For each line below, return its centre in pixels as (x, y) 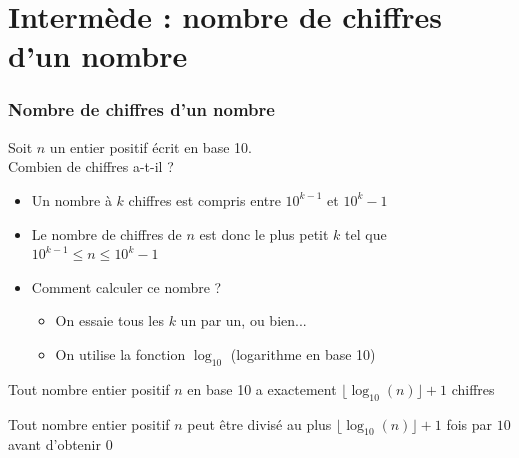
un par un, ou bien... (243, 320)
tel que (366, 233)
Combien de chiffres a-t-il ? (91, 166)
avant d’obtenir (55, 444)
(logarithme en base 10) (303, 353)
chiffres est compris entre (204, 199)
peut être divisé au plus (259, 423)
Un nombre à (71, 199)
